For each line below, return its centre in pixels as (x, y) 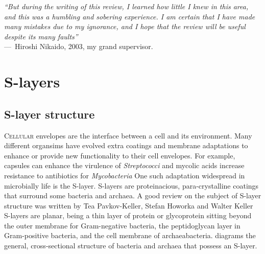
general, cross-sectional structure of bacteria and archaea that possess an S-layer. (131, 246)
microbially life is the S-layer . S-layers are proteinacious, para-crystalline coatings (131, 185)
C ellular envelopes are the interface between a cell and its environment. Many (128, 135)
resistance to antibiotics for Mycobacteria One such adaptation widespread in (125, 175)
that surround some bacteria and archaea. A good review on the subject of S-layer (133, 195)
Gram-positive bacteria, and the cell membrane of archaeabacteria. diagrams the (130, 235)
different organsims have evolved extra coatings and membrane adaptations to (126, 145)
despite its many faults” (41, 36)
